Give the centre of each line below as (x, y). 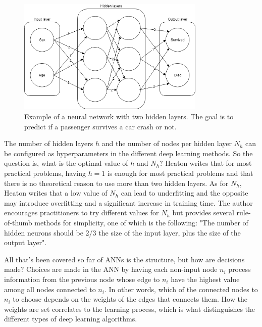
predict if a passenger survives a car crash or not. (100, 126)
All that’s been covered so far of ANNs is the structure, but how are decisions (124, 259)
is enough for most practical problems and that (180, 173)
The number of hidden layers (49, 143)
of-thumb (18, 222)
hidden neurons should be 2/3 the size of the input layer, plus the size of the (122, 232)
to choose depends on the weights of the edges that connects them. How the (130, 299)
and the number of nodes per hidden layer (167, 143)
